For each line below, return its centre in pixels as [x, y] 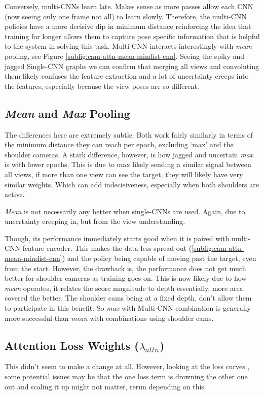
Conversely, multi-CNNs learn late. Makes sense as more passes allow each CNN [129, 6]
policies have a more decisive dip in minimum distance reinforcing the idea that [128, 26]
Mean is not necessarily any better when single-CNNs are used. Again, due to [125, 211]
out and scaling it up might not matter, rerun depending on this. [105, 386]
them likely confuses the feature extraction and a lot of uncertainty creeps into [127, 76]
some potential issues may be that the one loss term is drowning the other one [126, 376]
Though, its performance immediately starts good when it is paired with [117, 238]
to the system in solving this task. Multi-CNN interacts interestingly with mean [128, 46]
